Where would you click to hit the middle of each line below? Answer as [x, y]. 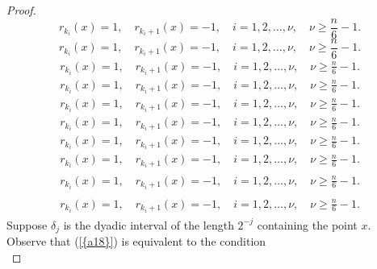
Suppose [27, 224]
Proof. [21, 10]
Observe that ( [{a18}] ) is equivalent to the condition [136, 241]
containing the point [307, 224]
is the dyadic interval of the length [149, 224]
